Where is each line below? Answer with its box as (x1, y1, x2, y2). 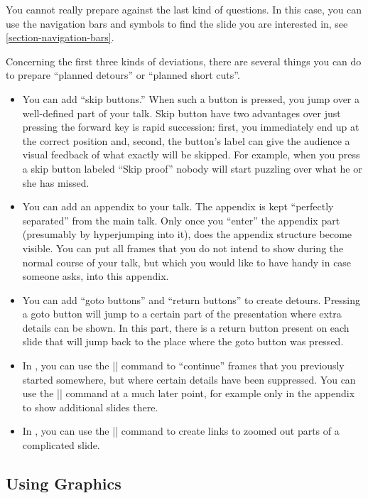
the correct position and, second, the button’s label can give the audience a (22, 133, 350, 148)
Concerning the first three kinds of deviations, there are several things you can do (6, 53, 362, 68)
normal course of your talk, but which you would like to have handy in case (22, 254, 352, 269)
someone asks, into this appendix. (22, 269, 169, 283)
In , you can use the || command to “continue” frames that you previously (22, 358, 345, 373)
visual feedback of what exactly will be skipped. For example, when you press (22, 147, 360, 162)
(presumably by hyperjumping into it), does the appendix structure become (22, 227, 352, 242)
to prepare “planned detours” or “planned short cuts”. (6, 67, 240, 82)
